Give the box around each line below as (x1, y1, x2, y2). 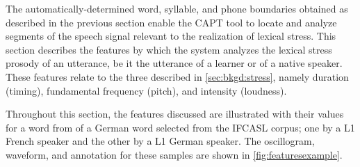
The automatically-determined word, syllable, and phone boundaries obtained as (6, 1, 348, 15)
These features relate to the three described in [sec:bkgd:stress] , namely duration (6, 69, 349, 83)
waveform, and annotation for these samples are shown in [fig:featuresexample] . (6, 147, 343, 161)
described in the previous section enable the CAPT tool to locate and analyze (6, 15, 337, 29)
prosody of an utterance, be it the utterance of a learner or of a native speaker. (6, 56, 343, 70)
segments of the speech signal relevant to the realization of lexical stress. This (6, 29, 336, 43)
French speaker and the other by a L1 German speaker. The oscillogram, (6, 134, 315, 148)
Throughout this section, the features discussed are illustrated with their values (6, 106, 344, 121)
